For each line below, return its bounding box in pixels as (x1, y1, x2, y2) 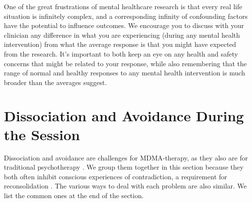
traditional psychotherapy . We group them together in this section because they (4, 162, 244, 172)
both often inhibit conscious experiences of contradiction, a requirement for (4, 171, 227, 181)
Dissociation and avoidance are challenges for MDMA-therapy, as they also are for (4, 152, 248, 162)
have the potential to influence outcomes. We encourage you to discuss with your (4, 20, 244, 30)
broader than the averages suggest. (4, 77, 107, 87)
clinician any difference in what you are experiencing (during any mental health (4, 29, 240, 40)
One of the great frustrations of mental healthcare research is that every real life (4, 1, 242, 11)
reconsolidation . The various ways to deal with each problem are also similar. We (4, 181, 247, 191)
